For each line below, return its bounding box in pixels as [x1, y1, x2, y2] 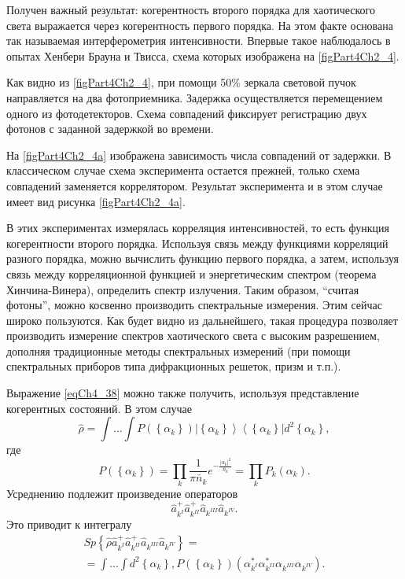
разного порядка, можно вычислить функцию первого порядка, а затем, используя [6, 250, 399, 267]
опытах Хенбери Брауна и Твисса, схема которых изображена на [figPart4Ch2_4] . [6, 47, 399, 64]
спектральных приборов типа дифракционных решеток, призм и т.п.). [6, 358, 341, 374]
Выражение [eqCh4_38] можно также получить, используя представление [6, 385, 359, 401]
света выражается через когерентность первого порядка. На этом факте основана [6, 17, 393, 33]
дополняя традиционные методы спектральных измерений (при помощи [6, 342, 351, 359]
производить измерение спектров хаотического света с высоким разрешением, [6, 327, 380, 344]
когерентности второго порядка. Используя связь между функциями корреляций [6, 234, 388, 251]
